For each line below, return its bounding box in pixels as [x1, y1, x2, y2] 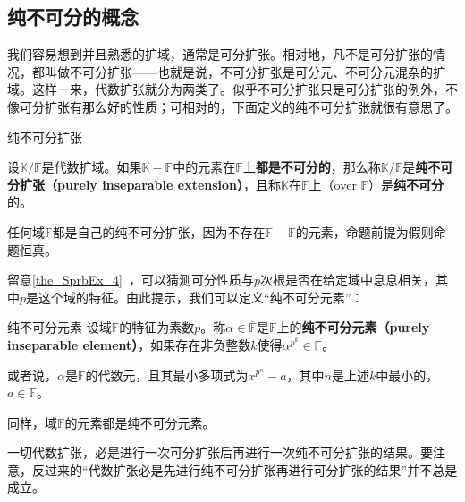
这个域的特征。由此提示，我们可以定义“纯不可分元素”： [38, 287, 364, 306]
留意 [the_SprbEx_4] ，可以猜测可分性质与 [7, 270, 254, 289]
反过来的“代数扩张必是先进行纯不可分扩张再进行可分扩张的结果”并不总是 [31, 460, 458, 479]
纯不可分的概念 [7, 3, 139, 30]
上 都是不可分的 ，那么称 [242, 157, 381, 176]
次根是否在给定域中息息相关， [260, 270, 436, 289]
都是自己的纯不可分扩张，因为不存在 [52, 222, 266, 241]
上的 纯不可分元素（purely [276, 318, 430, 336]
